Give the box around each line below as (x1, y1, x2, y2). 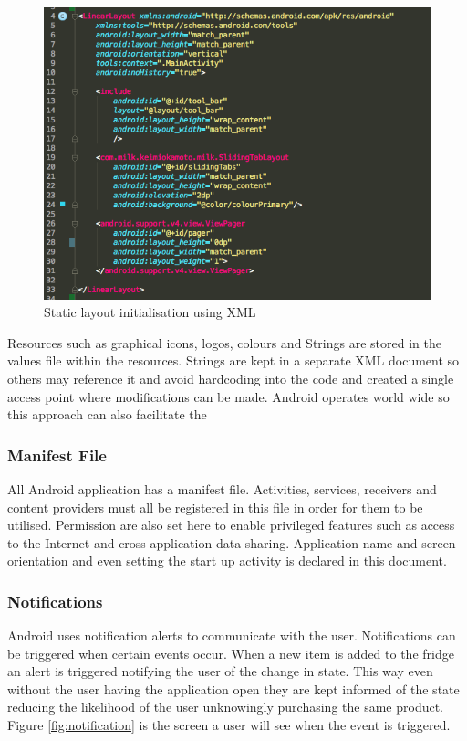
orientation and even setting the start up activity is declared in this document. (7, 551, 447, 570)
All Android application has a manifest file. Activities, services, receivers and (7, 479, 437, 498)
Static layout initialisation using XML (44, 302, 256, 322)
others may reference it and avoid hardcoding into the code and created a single (7, 368, 454, 387)
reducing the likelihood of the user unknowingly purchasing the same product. (7, 697, 444, 716)
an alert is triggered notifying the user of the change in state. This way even (7, 662, 433, 681)
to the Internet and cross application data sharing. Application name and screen (7, 533, 456, 552)
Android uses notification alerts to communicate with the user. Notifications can (7, 626, 456, 645)
